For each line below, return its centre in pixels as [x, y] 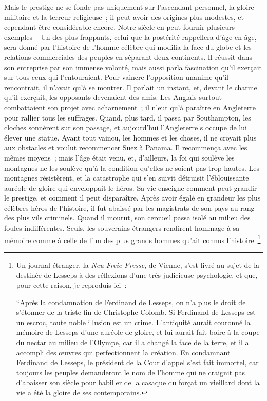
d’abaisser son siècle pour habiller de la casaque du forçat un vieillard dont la [138, 382]
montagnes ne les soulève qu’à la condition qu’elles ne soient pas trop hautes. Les [132, 167]
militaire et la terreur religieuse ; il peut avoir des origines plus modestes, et [124, 17]
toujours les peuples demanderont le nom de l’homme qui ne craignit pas [131, 372]
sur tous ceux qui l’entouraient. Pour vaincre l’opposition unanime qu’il [116, 77]
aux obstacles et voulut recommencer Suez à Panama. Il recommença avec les [126, 147]
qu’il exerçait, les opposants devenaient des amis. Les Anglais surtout [113, 97]
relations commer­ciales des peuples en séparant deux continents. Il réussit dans [128, 57]
